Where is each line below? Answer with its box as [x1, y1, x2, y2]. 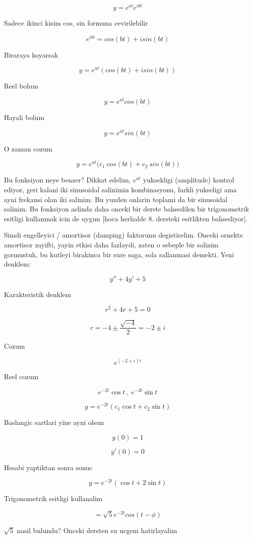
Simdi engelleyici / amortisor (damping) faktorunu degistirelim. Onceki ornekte [4, 230, 243, 240]
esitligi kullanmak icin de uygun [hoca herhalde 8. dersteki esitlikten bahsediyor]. [4, 213, 248, 223]
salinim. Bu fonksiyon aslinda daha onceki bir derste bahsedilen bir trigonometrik [4, 204, 249, 214]
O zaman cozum [4, 143, 53, 153]
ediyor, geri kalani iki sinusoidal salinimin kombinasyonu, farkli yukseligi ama [4, 184, 237, 195]
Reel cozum [4, 371, 39, 382]
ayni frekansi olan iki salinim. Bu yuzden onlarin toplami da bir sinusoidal [4, 194, 227, 204]
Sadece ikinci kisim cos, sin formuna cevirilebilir [4, 18, 148, 28]
